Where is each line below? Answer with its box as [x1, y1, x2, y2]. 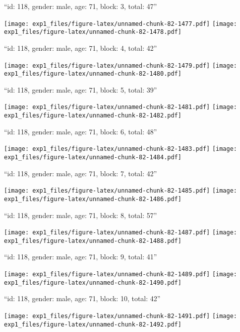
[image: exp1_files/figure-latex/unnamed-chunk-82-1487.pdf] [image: [4, 229, 238, 236]
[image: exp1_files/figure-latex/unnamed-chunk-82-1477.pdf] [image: [4, 20, 238, 27]
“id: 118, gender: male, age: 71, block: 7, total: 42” [4, 168, 157, 178]
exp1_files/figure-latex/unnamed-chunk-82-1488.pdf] [4, 237, 181, 244]
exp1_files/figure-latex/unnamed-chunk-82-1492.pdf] [4, 321, 181, 328]
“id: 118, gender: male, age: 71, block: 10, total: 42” [4, 293, 161, 304]
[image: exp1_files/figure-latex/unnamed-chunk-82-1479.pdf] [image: [4, 62, 238, 69]
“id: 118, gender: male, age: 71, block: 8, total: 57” [4, 210, 157, 220]
